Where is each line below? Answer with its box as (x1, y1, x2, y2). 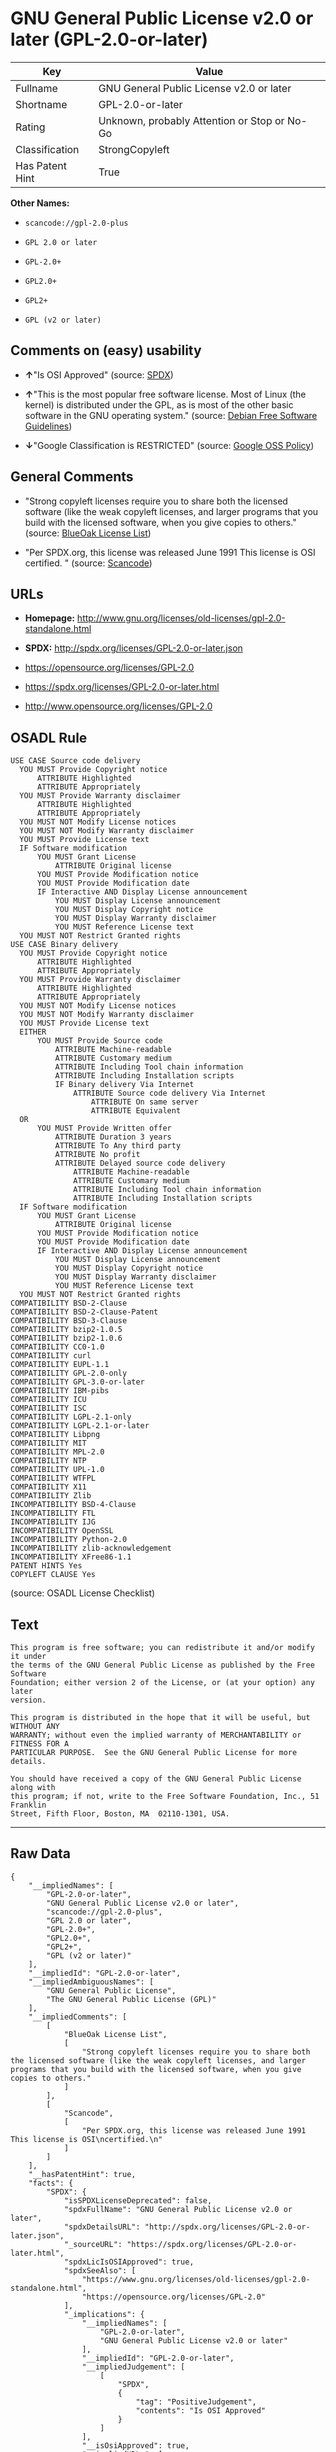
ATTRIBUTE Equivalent (90, 1106, 182, 1116)
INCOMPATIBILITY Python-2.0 (10, 1535, 128, 1545)
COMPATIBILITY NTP (10, 1456, 87, 1466)
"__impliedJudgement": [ (81, 2362, 186, 2372)
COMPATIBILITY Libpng (10, 1430, 101, 1440)
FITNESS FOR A (10, 1739, 70, 1749)
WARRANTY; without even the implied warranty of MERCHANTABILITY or (10, 1730, 302, 1740)
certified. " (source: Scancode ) (24, 557, 153, 569)
